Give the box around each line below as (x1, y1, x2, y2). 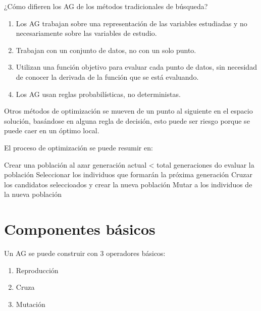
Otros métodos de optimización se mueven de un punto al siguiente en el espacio (4, 106, 253, 116)
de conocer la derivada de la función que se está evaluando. (16, 71, 199, 82)
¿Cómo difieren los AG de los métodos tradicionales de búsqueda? (4, 1, 208, 11)
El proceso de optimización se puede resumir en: (4, 142, 153, 152)
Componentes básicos (4, 219, 155, 239)
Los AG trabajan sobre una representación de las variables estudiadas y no (16, 18, 247, 28)
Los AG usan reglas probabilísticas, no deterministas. (16, 88, 181, 99)
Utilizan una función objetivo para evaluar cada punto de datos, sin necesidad (16, 62, 257, 72)
